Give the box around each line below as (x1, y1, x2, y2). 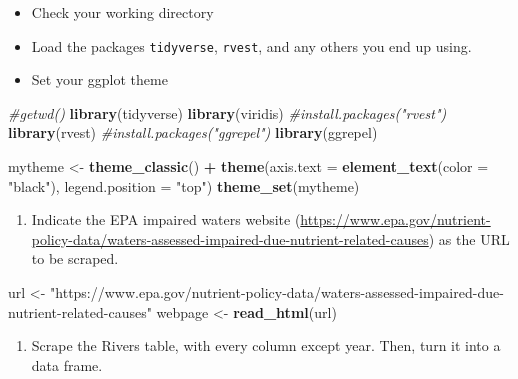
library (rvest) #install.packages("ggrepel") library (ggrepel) (8, 122, 378, 143)
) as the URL (428, 228, 510, 249)
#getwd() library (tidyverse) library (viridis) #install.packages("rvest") (8, 102, 447, 123)
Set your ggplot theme (31, 69, 168, 90)
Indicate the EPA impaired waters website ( (31, 209, 301, 230)
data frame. (31, 354, 103, 375)
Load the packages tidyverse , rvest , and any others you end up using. (31, 35, 472, 56)
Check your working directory (31, 2, 214, 22)
